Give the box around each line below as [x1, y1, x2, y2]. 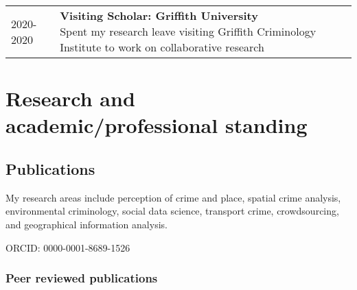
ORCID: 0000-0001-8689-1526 [5, 240, 130, 254]
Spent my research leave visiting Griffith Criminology [60, 23, 316, 39]
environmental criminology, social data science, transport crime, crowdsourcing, [5, 204, 339, 218]
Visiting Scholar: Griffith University [60, 8, 258, 23]
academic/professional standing [5, 111, 308, 139]
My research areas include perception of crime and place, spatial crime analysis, [5, 190, 341, 204]
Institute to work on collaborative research [60, 39, 264, 55]
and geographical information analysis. [5, 217, 168, 231]
